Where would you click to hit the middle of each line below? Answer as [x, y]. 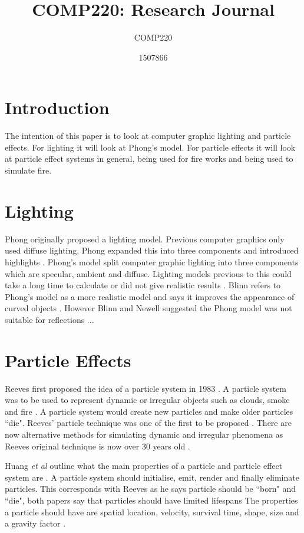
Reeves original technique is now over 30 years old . [98, 446]
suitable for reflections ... [49, 319]
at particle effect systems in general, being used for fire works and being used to [149, 159]
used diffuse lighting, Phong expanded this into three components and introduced [152, 250]
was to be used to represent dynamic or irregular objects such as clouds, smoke [147, 400]
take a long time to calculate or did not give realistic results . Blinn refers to [143, 285]
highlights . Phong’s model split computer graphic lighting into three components [152, 261]
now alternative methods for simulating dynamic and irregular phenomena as [144, 434]
